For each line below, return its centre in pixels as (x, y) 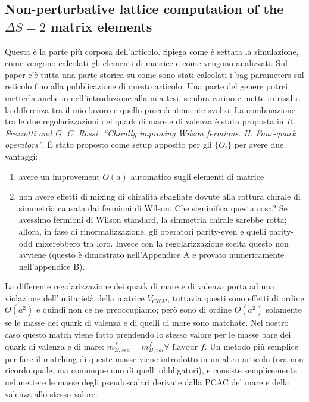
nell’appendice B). (52, 266)
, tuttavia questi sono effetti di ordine (236, 297)
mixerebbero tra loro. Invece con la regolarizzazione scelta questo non (162, 243)
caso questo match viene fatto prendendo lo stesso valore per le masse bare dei (148, 334)
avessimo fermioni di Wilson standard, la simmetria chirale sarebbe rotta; (153, 219)
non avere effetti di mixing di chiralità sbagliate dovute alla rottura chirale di (160, 196)
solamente (284, 309)
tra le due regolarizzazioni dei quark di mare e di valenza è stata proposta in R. (150, 121)
